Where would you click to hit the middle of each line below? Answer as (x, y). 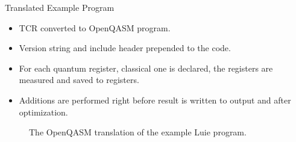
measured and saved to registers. (79, 80)
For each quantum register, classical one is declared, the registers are (146, 68)
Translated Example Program (60, 7)
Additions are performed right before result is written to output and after (155, 100)
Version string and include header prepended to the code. (125, 48)
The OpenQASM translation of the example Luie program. (138, 132)
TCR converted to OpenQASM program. (95, 27)
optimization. (43, 112)
